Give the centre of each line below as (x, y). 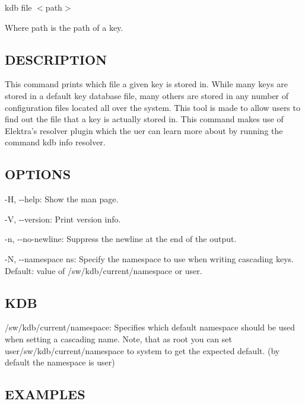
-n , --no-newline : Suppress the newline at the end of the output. (121, 239)
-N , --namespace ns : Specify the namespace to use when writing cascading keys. (149, 258)
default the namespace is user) (60, 362)
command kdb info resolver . (55, 142)
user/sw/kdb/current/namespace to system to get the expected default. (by (142, 350)
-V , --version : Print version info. (63, 219)
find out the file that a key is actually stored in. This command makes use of (144, 119)
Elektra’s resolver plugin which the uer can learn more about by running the (144, 130)
